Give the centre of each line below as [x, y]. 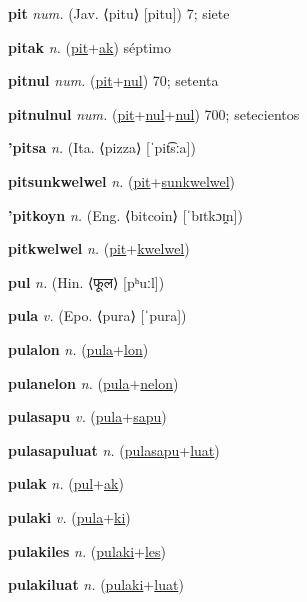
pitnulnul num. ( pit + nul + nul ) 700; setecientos [154, 113]
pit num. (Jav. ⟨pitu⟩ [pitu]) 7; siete [119, 13]
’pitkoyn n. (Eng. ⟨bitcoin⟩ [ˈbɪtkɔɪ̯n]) [125, 214]
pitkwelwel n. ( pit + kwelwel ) [99, 248]
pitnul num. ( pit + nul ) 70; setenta [113, 80]
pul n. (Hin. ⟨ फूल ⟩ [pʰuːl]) [86, 281]
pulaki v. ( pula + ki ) [69, 516]
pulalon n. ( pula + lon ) [78, 348]
